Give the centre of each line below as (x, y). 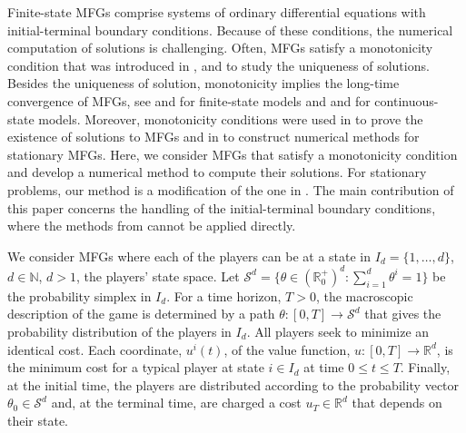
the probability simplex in (79, 295)
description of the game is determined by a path (141, 314)
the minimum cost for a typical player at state (136, 367)
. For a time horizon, (224, 295)
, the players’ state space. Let (158, 276)
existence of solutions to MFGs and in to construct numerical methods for (213, 137)
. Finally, (425, 367)
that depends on (397, 403)
